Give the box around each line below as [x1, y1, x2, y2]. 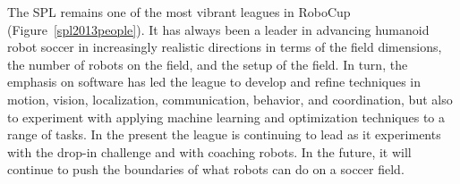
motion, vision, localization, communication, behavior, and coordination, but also [7, 89, 453, 108]
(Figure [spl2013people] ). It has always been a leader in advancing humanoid [7, 20, 430, 38]
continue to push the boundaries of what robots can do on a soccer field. [7, 160, 405, 179]
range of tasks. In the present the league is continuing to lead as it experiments [7, 125, 441, 144]
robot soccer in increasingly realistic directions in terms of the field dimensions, [7, 38, 442, 56]
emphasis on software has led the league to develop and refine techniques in [7, 72, 422, 91]
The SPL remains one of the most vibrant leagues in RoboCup [7, 3, 351, 21]
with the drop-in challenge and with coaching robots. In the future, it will [7, 142, 412, 161]
